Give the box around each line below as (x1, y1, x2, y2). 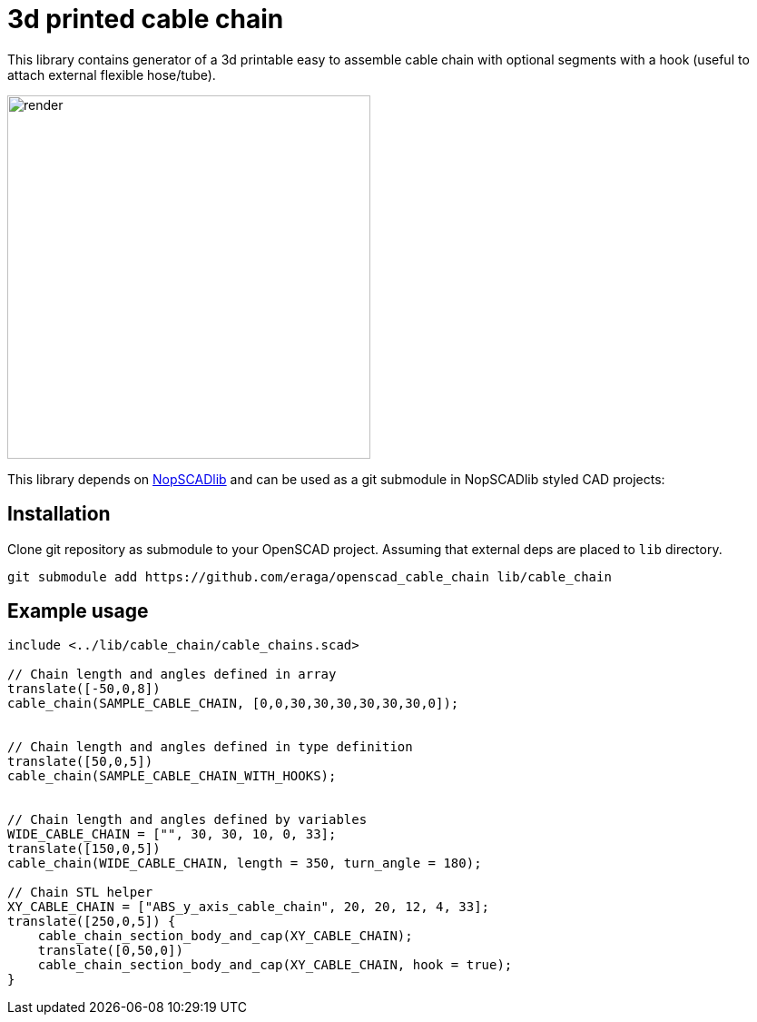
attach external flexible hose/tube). (7, 66, 216, 83)
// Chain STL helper (7, 885, 153, 900)
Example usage (7, 600, 149, 623)
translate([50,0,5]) (7, 754, 153, 769)
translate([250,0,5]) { (7, 914, 176, 929)
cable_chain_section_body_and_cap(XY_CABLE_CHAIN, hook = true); (37, 958, 513, 973)
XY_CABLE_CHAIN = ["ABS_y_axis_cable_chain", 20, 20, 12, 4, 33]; (7, 899, 490, 915)
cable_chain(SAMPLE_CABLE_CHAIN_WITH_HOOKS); (7, 769, 337, 784)
